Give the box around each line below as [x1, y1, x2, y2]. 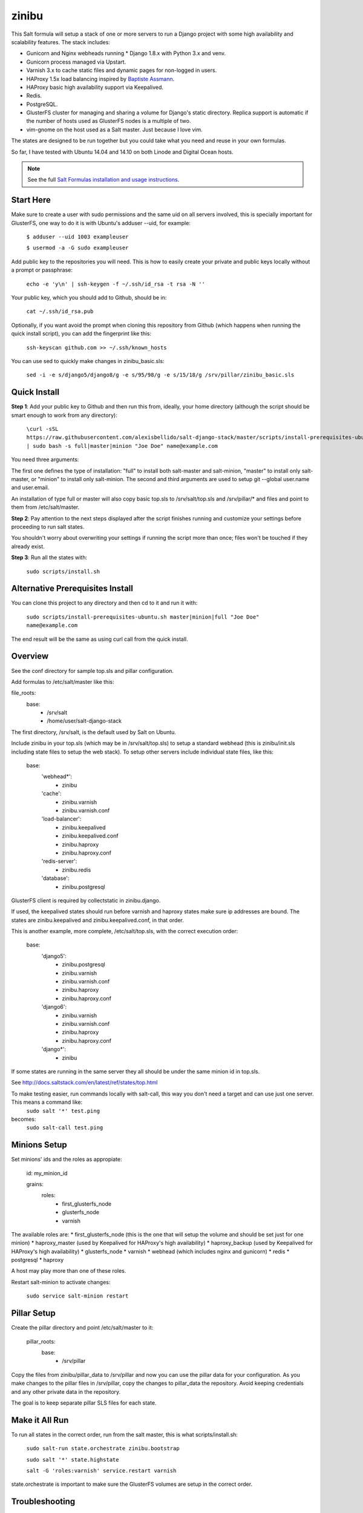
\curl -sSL [26, 425, 59, 433]
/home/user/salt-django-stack [47, 717, 122, 724]
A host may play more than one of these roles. [11, 1267, 126, 1275]
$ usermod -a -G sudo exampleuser [26, 245, 129, 251]
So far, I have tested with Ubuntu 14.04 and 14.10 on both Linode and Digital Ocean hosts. [11, 148, 234, 156]
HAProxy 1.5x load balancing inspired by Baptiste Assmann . [26, 75, 175, 82]
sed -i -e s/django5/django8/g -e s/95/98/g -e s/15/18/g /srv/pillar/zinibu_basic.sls [26, 372, 295, 378]
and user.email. [11, 484, 50, 491]
